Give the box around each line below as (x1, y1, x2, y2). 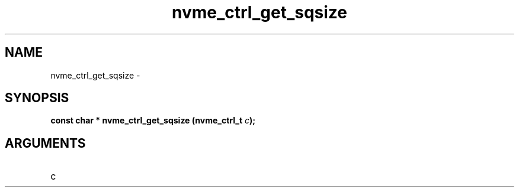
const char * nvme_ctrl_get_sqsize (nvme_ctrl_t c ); (50, 115, 256, 126)
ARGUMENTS (5, 135, 86, 151)
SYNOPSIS (5, 90, 69, 106)
